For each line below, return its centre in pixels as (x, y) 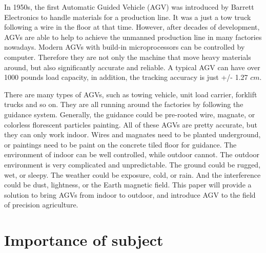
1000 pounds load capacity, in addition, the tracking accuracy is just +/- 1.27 (126, 77)
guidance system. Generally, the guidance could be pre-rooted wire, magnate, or (130, 114)
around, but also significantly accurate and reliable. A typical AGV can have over (132, 67)
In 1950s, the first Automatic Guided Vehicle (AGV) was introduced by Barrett (129, 7)
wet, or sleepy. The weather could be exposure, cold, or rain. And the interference (132, 174)
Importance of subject (84, 240)
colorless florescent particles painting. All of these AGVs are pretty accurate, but (131, 124)
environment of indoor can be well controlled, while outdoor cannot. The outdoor (132, 154)
